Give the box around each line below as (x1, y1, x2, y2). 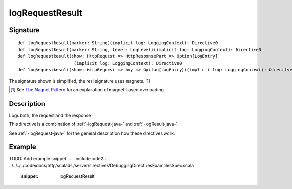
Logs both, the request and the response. (9, 112, 92, 118)
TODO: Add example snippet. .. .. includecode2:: (9, 155, 106, 161)
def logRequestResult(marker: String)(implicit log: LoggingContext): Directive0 (18, 40, 218, 46)
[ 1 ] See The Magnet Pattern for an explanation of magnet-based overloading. (10, 86, 165, 92)
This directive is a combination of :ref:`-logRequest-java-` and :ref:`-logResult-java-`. (9, 121, 179, 127)
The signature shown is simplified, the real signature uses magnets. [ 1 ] (9, 78, 150, 84)
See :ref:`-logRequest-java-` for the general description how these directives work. (9, 130, 175, 136)
